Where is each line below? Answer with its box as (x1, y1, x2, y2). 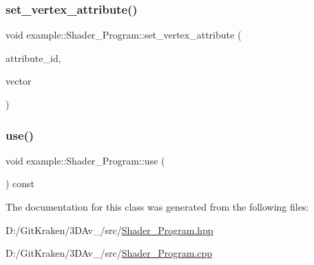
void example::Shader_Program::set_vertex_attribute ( (6, 28, 242, 42)
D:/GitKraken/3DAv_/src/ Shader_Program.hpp (6, 222, 213, 237)
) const (6, 176, 35, 191)
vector (6, 74, 32, 88)
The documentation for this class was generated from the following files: (6, 200, 309, 213)
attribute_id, (6, 50, 61, 65)
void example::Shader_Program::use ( (6, 153, 165, 167)
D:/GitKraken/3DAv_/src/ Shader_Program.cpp (6, 246, 213, 260)
